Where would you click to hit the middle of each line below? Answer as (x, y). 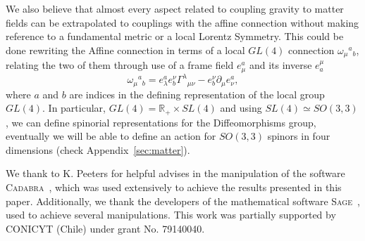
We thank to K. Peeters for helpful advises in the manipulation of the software (175, 173)
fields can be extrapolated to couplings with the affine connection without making (182, 22)
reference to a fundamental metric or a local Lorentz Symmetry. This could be (175, 36)
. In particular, (74, 108)
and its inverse (280, 65)
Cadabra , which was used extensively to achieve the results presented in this (174, 187)
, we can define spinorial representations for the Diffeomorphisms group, (161, 122)
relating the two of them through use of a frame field (120, 65)
